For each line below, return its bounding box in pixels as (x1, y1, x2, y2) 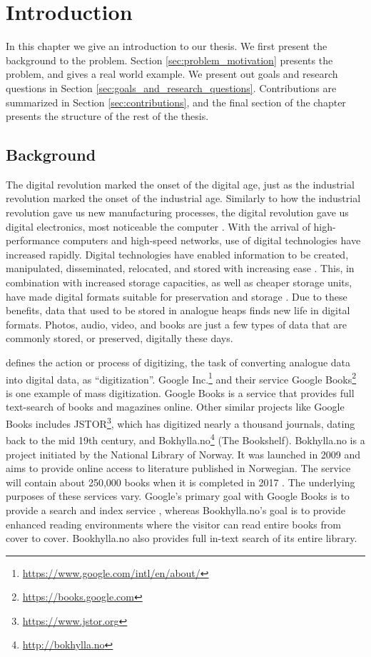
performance (6, 233, 60, 248)
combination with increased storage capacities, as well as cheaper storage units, (6, 275, 352, 290)
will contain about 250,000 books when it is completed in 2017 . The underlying (6, 474, 355, 489)
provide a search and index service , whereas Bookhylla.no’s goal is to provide (6, 502, 345, 517)
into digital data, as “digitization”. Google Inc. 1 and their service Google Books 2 (6, 369, 357, 386)
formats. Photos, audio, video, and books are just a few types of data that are (6, 316, 347, 331)
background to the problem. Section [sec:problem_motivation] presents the (6, 52, 333, 67)
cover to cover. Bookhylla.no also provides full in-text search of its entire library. (6, 531, 357, 546)
